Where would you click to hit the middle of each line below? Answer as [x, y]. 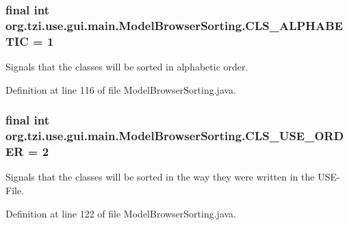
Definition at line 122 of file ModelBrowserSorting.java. [121, 213]
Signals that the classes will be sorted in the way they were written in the [160, 177]
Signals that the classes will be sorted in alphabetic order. [127, 67]
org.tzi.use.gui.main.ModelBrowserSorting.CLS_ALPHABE [174, 25]
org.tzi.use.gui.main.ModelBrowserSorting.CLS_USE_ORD [175, 136]
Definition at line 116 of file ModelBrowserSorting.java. [121, 89]
